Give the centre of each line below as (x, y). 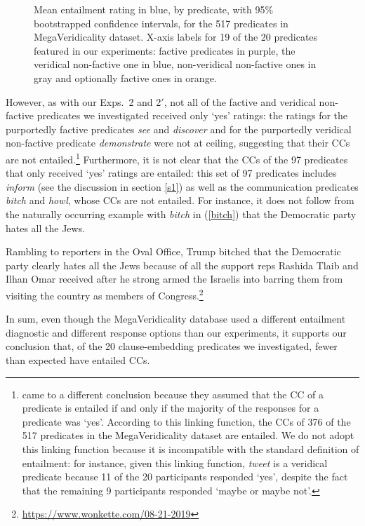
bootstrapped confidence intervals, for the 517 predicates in (161, 23)
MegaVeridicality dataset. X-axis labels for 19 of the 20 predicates (176, 37)
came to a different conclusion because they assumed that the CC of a (173, 394)
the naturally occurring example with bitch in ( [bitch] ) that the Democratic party (181, 214)
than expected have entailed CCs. (78, 359)
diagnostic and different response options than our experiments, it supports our (176, 332)
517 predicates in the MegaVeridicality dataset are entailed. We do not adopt (188, 435)
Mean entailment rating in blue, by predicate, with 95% (154, 9)
